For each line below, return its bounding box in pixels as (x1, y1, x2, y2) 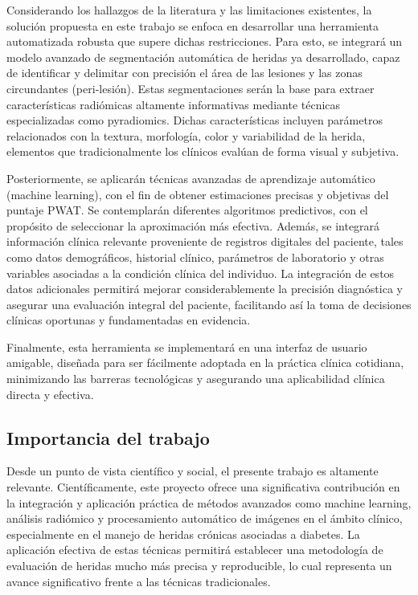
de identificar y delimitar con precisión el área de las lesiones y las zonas (6, 64, 363, 81)
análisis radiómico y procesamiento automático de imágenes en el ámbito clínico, (6, 510, 403, 527)
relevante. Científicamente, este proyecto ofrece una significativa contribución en (6, 479, 400, 495)
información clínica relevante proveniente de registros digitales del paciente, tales (6, 233, 404, 250)
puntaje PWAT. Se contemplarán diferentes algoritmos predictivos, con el (6, 202, 368, 218)
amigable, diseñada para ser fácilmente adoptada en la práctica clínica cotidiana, (6, 354, 404, 371)
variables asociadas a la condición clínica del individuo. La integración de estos (6, 264, 395, 281)
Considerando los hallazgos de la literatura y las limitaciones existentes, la (6, 2, 372, 18)
